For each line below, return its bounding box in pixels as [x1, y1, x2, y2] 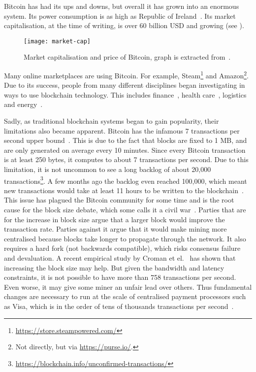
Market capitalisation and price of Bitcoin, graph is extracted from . [24, 52, 231, 62]
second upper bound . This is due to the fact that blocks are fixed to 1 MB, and [4, 135, 247, 145]
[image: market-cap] [24, 37, 91, 45]
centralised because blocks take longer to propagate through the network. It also [4, 233, 246, 243]
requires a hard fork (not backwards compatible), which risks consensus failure [4, 243, 241, 253]
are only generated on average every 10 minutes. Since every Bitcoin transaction [4, 144, 246, 155]
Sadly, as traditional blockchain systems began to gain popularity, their [4, 116, 219, 126]
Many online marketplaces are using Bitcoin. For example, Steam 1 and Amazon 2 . [4, 69, 249, 80]
